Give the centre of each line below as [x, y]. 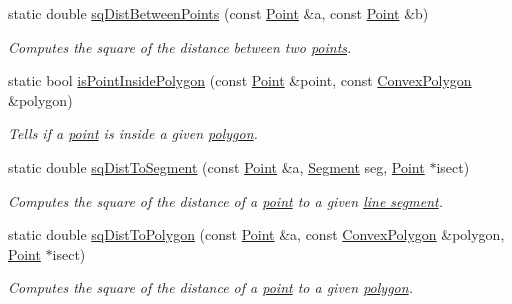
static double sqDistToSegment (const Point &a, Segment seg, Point [216, 166]
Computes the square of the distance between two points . [180, 46]
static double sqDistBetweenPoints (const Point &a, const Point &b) [218, 13]
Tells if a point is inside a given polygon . [133, 133]
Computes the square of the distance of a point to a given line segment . [225, 200]
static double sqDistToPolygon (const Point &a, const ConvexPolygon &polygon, [256, 234]
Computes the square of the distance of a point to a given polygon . [210, 287]
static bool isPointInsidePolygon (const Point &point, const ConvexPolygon [240, 80]
